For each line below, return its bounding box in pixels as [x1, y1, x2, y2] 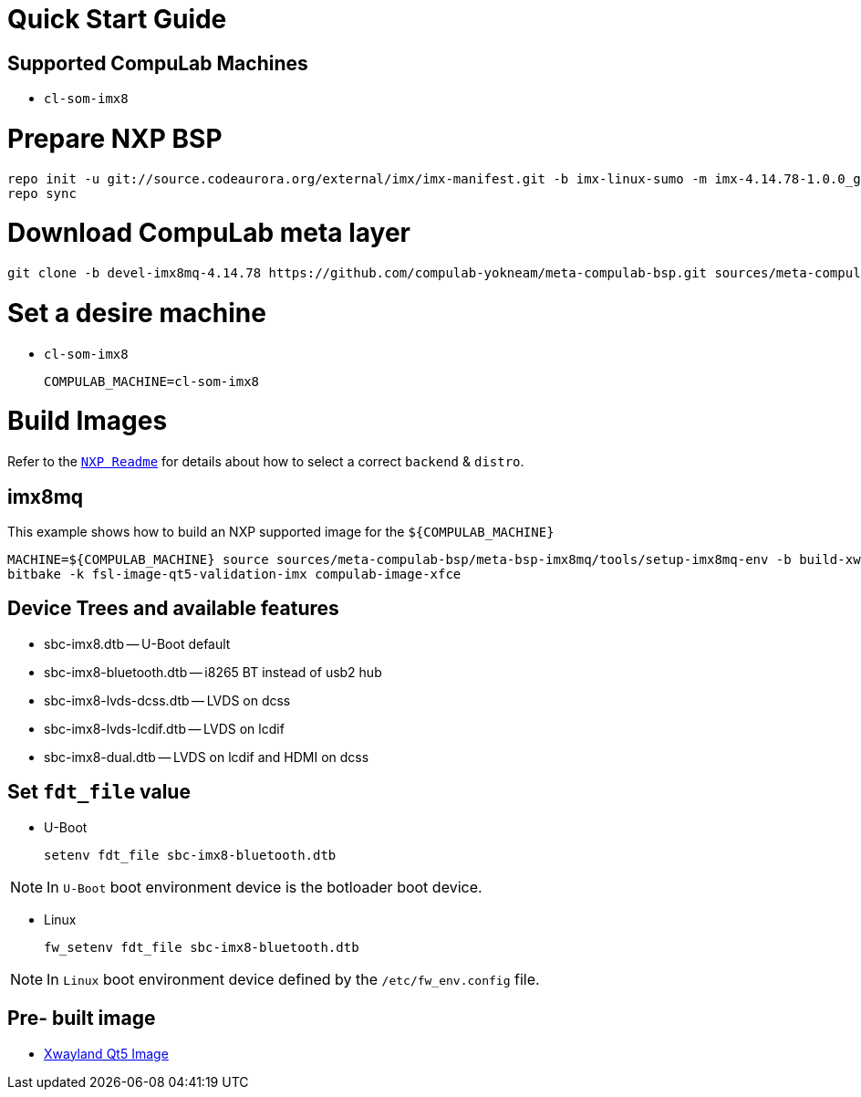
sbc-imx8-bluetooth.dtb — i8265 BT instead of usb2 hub [44, 663, 382, 680]
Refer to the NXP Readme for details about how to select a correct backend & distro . [7, 454, 524, 470]
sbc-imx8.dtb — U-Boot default [44, 635, 231, 652]
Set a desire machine [7, 297, 266, 329]
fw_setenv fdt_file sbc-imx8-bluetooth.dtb [44, 939, 359, 955]
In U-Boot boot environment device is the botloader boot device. [47, 877, 482, 896]
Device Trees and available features [7, 597, 339, 621]
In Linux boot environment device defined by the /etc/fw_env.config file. [47, 969, 540, 988]
